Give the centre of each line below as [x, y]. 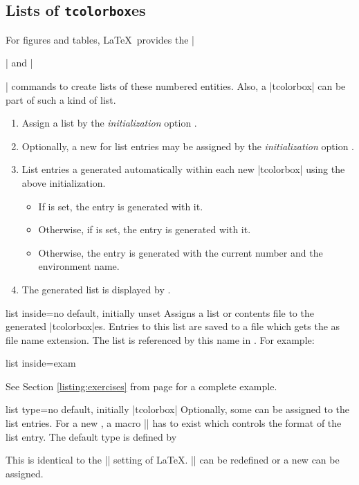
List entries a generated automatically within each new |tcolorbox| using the [183, 169]
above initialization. [64, 182]
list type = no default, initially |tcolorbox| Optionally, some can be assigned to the [178, 409]
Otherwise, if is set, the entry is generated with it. [145, 229]
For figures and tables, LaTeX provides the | [100, 39]
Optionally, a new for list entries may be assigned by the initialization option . [188, 146]
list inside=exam [41, 363]
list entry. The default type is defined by [91, 436]
